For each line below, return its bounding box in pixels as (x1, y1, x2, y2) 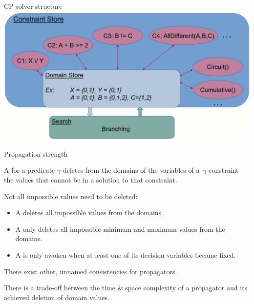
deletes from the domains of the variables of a (63, 165, 200, 175)
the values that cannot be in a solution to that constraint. (4, 174, 177, 184)
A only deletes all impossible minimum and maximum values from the (15, 223, 225, 234)
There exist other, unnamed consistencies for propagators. (4, 266, 177, 276)
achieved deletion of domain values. (4, 292, 109, 302)
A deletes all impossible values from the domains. (15, 207, 163, 218)
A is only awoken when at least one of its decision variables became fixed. (15, 249, 236, 260)
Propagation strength (4, 148, 68, 159)
